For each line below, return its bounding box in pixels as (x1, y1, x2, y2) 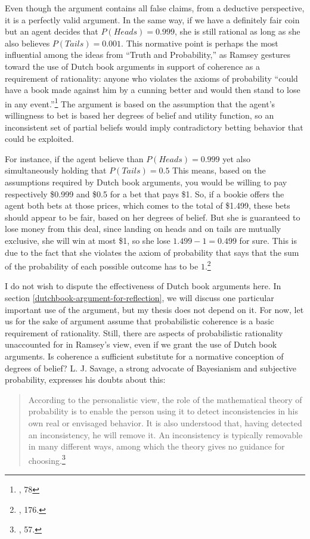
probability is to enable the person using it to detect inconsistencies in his (28, 405, 298, 417)
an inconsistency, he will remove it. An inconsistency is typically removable (28, 428, 303, 441)
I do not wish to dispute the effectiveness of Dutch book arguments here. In (5, 280, 281, 292)
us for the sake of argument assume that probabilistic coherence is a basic (5, 315, 274, 327)
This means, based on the (172, 164, 266, 176)
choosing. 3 (28, 452, 66, 466)
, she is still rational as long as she (174, 25, 300, 38)
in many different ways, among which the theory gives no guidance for (28, 440, 285, 453)
